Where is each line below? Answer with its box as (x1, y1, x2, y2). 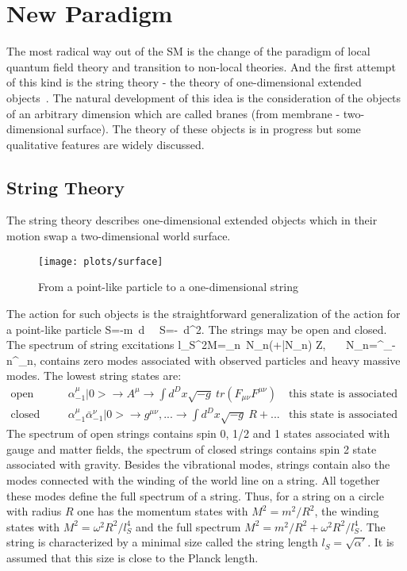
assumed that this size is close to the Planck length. (6, 549, 259, 565)
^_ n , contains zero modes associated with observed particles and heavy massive (12, 351, 401, 368)
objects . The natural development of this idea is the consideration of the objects (6, 89, 401, 105)
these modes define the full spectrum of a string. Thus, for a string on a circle (6, 487, 384, 504)
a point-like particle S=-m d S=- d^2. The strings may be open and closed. (6, 320, 387, 337)
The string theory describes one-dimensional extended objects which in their (6, 212, 378, 228)
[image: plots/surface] (38, 255, 163, 267)
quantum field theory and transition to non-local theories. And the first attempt (6, 58, 396, 75)
